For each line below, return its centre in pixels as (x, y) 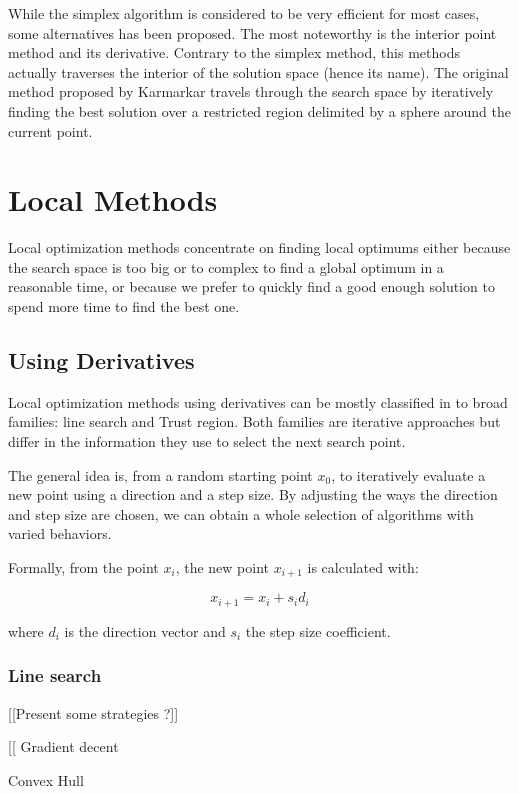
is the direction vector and (145, 630)
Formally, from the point (83, 567)
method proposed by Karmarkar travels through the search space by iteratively (251, 91)
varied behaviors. (60, 533)
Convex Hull (46, 779)
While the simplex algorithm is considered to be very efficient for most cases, (244, 13)
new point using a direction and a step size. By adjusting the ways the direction (253, 494)
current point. (50, 130)
